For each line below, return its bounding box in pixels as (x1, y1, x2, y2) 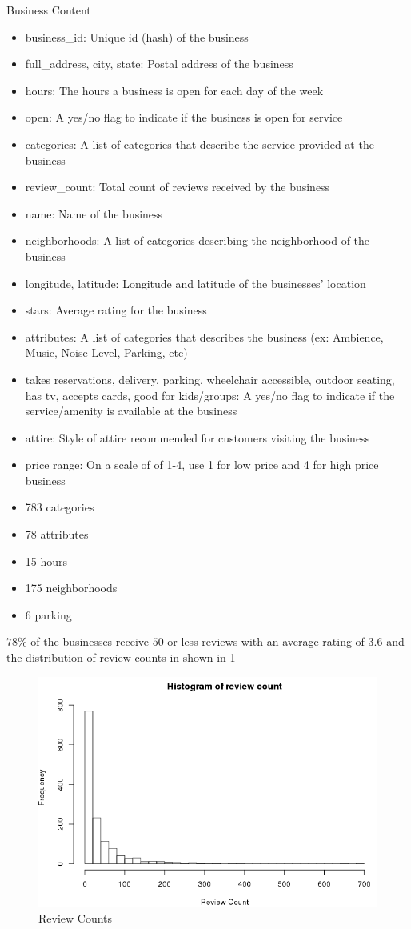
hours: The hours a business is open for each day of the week (25, 82, 324, 98)
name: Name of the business (25, 205, 163, 222)
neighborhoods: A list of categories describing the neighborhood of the (25, 232, 370, 249)
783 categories (25, 499, 94, 515)
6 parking (25, 606, 72, 623)
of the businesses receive (30, 633, 150, 650)
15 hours (25, 552, 68, 569)
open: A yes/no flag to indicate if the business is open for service (25, 109, 343, 126)
